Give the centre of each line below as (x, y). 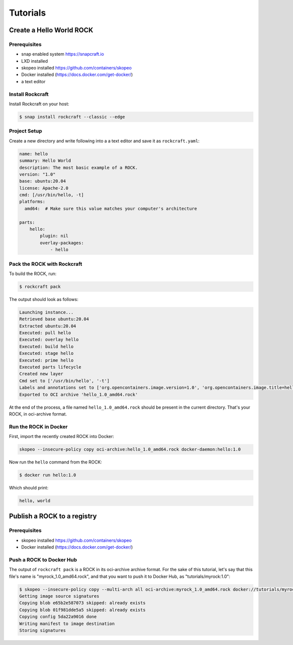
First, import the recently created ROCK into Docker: (62, 437)
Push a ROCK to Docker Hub (43, 559)
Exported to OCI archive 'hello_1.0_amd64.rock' (79, 394)
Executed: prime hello (46, 360)
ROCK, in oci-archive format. (38, 414)
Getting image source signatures (59, 596)
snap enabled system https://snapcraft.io (63, 54)
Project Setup (26, 131)
